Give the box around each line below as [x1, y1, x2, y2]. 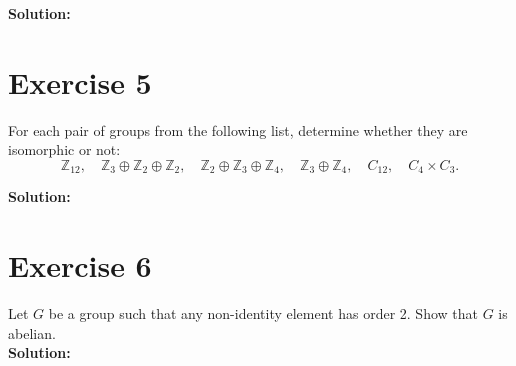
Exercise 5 [8, 61, 152, 102]
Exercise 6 [8, 245, 152, 286]
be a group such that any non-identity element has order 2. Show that [48, 303, 478, 324]
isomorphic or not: [8, 139, 121, 160]
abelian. [8, 322, 56, 343]
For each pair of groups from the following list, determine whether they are [8, 119, 468, 140]
